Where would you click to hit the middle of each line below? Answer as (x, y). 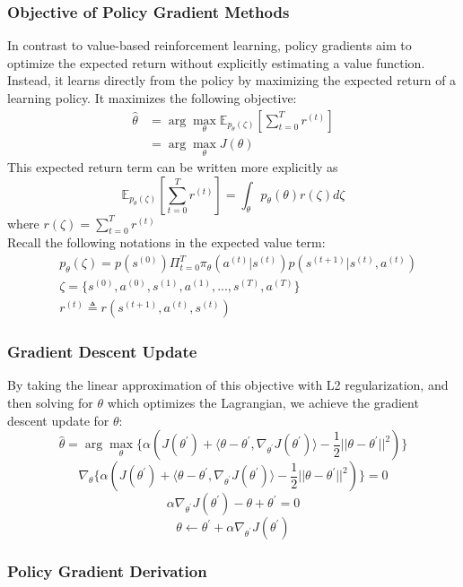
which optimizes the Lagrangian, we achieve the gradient (263, 402)
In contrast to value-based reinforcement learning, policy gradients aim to (210, 45)
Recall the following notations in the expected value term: (166, 242)
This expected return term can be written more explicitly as (173, 167)
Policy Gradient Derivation (107, 571)
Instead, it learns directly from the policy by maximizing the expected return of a (232, 80)
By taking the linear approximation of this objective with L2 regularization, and (228, 385)
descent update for (58, 420)
